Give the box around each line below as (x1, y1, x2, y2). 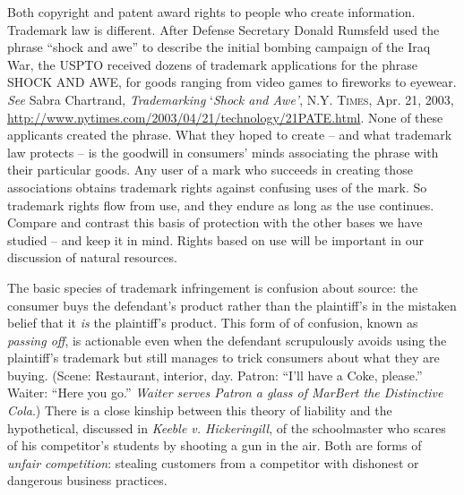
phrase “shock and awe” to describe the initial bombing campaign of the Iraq (7, 38, 431, 56)
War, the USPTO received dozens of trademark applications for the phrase (7, 55, 418, 73)
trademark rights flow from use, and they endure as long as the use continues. (7, 195, 434, 214)
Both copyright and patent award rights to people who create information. (7, 3, 416, 21)
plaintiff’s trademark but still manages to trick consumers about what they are (7, 348, 440, 367)
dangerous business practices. (7, 471, 168, 490)
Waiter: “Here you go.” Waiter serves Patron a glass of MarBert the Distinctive (7, 383, 443, 402)
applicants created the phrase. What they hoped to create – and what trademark (7, 125, 452, 144)
